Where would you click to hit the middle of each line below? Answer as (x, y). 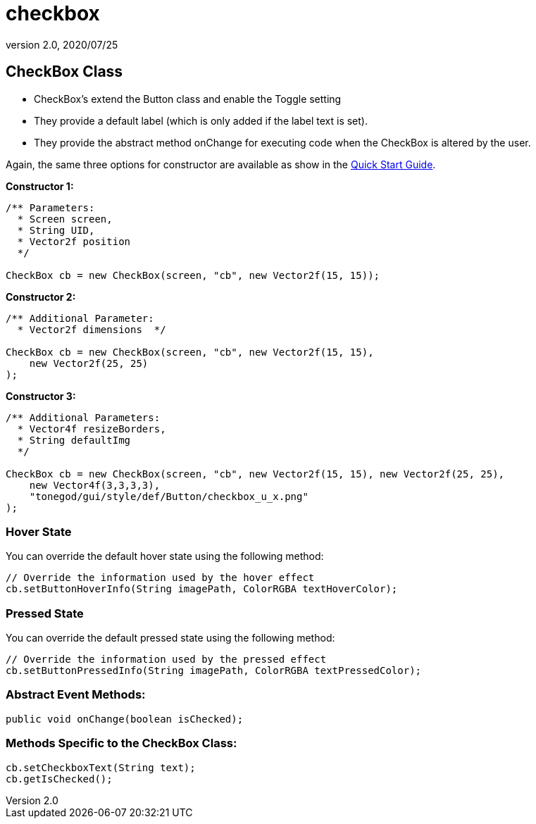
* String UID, (56, 230)
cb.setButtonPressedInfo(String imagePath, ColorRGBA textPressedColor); (214, 671)
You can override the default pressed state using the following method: (170, 638)
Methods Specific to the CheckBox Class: (121, 743)
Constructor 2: (41, 296)
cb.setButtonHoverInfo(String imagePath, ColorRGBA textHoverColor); (202, 589)
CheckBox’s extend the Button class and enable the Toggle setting (188, 99)
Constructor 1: (40, 186)
